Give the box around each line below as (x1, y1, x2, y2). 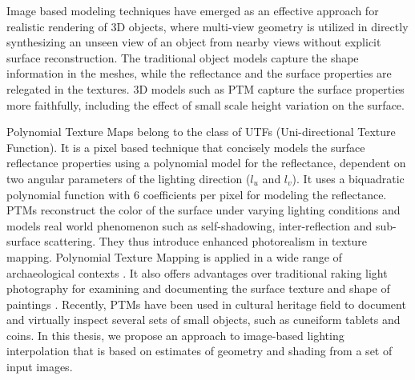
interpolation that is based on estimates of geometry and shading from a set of (6, 342, 393, 359)
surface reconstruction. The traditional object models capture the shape (6, 49, 359, 66)
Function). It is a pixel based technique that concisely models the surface (6, 138, 365, 155)
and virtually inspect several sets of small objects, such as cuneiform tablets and (6, 311, 401, 328)
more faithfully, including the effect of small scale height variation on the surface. (6, 96, 405, 113)
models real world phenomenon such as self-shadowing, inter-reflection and (6, 217, 373, 234)
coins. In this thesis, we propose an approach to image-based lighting (6, 326, 344, 343)
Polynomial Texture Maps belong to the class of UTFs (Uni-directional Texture (6, 123, 396, 140)
